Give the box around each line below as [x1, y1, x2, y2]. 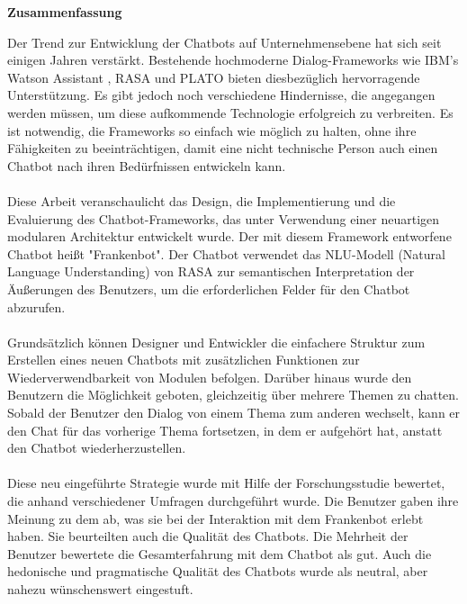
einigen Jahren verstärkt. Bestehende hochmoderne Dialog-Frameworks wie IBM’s [7, 50, 459, 69]
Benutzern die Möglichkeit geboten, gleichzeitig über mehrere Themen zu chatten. [7, 385, 459, 404]
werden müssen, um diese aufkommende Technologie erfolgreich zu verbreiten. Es [7, 103, 454, 122]
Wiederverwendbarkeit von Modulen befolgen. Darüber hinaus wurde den [7, 367, 412, 386]
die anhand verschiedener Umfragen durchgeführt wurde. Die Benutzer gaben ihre [7, 491, 459, 510]
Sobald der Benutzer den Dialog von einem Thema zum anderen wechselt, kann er [7, 403, 461, 422]
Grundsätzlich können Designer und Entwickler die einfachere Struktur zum [7, 332, 426, 351]
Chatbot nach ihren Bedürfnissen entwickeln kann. [7, 156, 286, 175]
